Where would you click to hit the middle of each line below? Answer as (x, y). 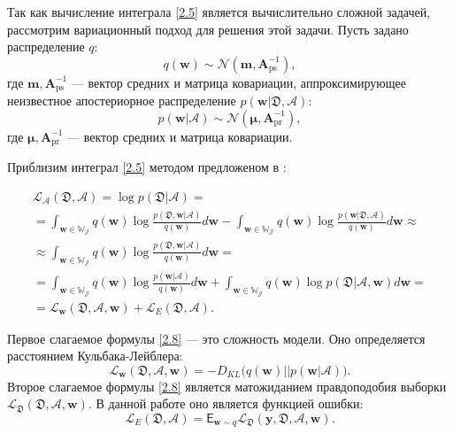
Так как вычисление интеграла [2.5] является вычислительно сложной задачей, (219, 12)
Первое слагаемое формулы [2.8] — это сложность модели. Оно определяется (216, 338)
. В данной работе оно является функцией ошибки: (226, 403)
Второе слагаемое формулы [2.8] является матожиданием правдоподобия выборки (227, 386)
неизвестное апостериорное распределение (122, 101)
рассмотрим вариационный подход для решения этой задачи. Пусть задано (208, 29)
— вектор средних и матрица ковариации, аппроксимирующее (238, 82)
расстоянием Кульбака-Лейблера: (95, 356)
